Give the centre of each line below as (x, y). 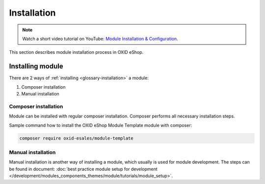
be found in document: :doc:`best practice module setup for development (83, 169)
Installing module (36, 66)
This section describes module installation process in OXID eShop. (76, 52)
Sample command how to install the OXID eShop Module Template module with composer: (101, 125)
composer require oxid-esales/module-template (76, 138)
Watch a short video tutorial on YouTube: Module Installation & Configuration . (100, 39)
